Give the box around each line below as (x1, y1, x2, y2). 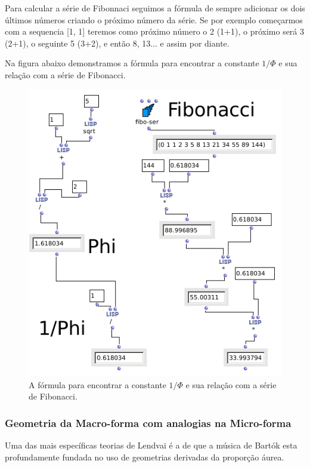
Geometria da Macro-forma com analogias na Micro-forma (5, 415, 292, 430)
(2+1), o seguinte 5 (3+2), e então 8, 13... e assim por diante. (5, 36, 230, 49)
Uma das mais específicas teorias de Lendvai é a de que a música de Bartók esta (5, 439, 297, 451)
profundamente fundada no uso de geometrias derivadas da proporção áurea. (5, 450, 284, 463)
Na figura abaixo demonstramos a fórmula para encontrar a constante (5, 57, 259, 69)
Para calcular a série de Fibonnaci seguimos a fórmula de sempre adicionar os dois (5, 2, 305, 14)
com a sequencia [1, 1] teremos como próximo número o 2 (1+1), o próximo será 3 (5, 25, 305, 38)
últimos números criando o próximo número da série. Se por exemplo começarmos (5, 13, 303, 26)
